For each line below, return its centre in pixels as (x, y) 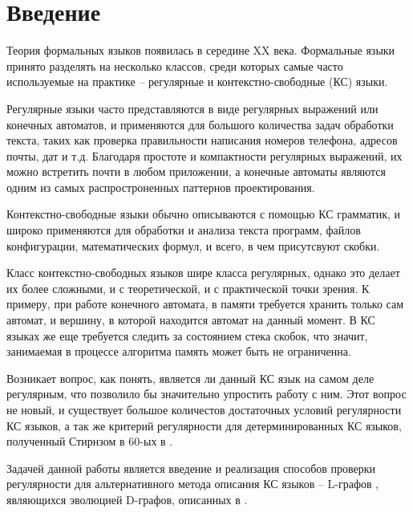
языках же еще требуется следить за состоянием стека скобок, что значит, (187, 335)
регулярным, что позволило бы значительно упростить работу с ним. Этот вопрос (206, 394)
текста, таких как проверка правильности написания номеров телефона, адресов (202, 140)
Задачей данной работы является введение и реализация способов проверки (191, 468)
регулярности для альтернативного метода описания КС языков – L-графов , (193, 484)
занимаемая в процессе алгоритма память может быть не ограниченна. (179, 351)
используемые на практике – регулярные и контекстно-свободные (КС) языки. (197, 81)
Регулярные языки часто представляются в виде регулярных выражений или (192, 108)
